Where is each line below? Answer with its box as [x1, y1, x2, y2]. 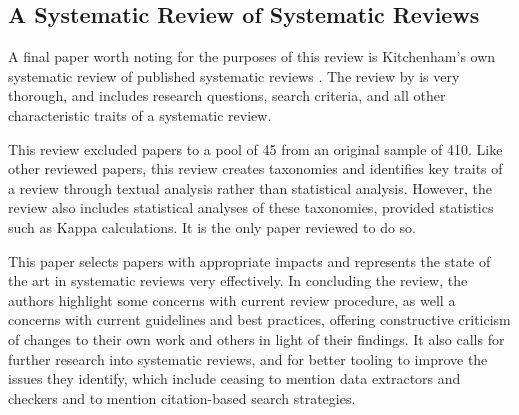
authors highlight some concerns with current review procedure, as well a [8, 289, 456, 310]
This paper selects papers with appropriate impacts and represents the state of [8, 250, 491, 271]
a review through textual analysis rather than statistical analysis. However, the [8, 177, 493, 198]
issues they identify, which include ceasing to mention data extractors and [8, 368, 461, 389]
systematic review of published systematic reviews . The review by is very [8, 65, 460, 86]
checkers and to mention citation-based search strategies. [8, 387, 356, 408]
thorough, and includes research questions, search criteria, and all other [8, 85, 446, 106]
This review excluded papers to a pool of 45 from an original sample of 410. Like [8, 138, 503, 159]
